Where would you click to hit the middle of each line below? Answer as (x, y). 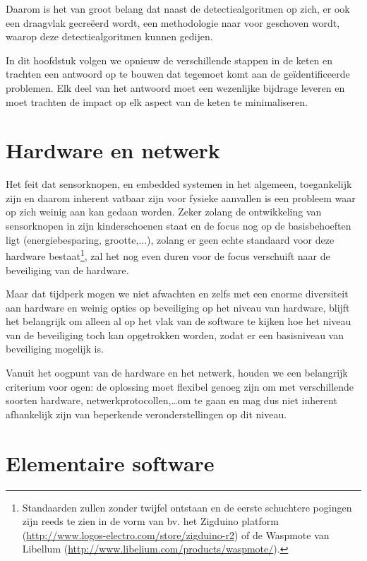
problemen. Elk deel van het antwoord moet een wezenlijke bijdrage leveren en (175, 87)
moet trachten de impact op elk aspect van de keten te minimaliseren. (157, 101)
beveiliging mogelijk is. (55, 349)
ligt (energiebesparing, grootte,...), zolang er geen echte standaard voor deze (170, 239)
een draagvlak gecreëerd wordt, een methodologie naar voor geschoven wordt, (173, 22)
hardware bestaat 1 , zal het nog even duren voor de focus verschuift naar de (168, 255)
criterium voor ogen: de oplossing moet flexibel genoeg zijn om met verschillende (180, 386)
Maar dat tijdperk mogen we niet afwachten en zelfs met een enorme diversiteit (177, 294)
